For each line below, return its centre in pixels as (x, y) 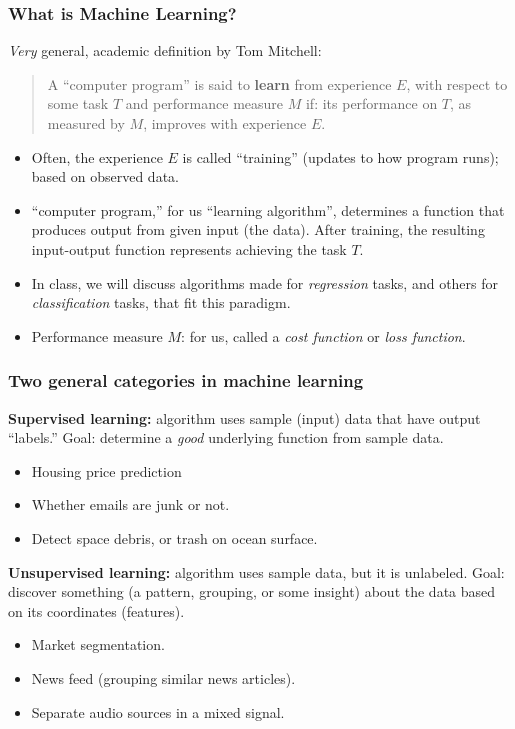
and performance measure (204, 103)
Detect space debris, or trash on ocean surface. (174, 537)
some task (78, 103)
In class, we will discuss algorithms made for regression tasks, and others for (265, 282)
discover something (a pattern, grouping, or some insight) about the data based (252, 591)
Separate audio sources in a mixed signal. (158, 711)
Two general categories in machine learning (186, 380)
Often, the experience (97, 156)
